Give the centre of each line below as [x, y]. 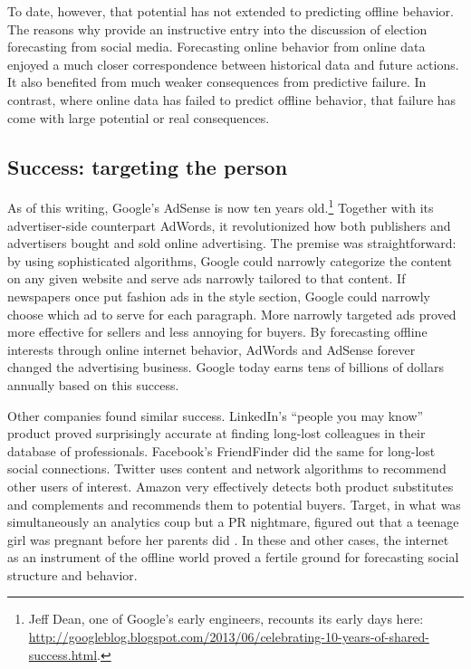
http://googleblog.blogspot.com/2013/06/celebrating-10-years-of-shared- [229, 637]
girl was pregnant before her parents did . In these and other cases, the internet [228, 539]
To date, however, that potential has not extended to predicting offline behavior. [231, 11]
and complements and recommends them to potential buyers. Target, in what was [234, 504]
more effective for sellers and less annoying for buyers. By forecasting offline [217, 332]
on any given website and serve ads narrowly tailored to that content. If [207, 278]
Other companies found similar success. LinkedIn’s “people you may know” [216, 415]
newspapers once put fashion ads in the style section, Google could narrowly [219, 296]
